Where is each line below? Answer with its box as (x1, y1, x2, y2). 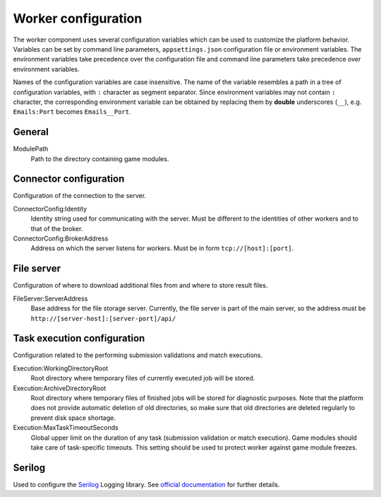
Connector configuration (13, 173, 125, 185)
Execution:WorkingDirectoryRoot (13, 364, 109, 373)
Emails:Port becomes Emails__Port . (13, 107, 131, 116)
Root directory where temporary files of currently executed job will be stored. (30, 374, 255, 382)
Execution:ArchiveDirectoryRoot (13, 384, 107, 392)
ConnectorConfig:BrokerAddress (13, 234, 109, 243)
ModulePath (13, 145, 49, 153)
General (13, 126, 49, 138)
